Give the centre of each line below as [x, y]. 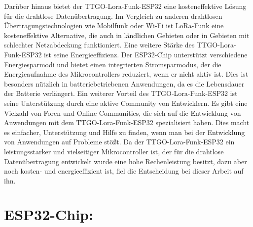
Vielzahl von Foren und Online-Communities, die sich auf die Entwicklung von [123, 113]
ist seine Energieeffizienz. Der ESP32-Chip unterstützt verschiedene [146, 54]
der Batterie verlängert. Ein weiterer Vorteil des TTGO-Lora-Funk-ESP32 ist [121, 93]
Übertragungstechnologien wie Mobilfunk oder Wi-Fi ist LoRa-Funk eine [114, 25]
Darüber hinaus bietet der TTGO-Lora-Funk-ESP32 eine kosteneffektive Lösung [125, 6]
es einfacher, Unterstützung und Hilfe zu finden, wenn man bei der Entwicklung [125, 132]
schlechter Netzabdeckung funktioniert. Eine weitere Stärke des [99, 45]
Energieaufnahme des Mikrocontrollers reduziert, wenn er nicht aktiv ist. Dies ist [126, 74]
